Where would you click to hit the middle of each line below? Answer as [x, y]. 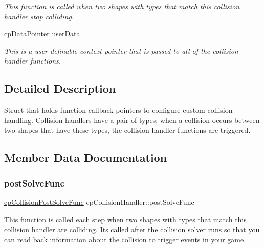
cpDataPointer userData [42, 34]
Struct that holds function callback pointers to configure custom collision [118, 110]
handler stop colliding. [39, 16]
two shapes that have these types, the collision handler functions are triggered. [127, 130]
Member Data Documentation [86, 158]
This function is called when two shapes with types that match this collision [122, 6]
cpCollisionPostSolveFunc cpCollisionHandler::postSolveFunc [99, 202]
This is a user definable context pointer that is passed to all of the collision [121, 50]
